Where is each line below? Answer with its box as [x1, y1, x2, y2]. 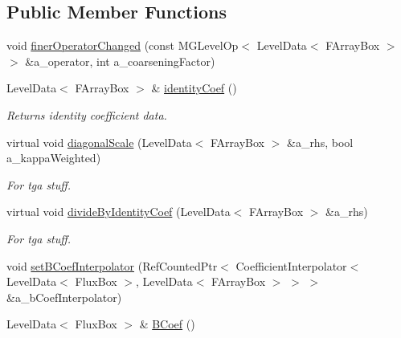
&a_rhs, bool [286, 133, 354, 150]
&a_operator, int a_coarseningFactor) [25, 52, 215, 69]
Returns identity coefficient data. [6, 106, 167, 123]
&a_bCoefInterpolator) [6, 288, 122, 305]
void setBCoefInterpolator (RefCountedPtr [6, 257, 218, 274]
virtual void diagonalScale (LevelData [6, 133, 192, 150]
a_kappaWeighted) [6, 149, 101, 166]
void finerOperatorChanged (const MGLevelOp [6, 37, 239, 54]
